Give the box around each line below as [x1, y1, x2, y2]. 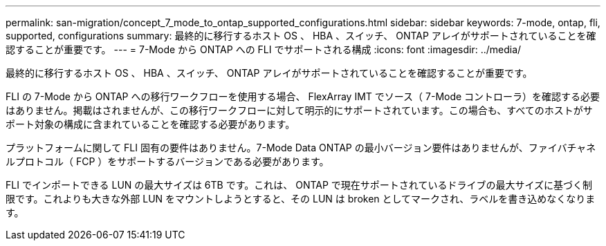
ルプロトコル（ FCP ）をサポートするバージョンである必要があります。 [6, 155, 329, 167]
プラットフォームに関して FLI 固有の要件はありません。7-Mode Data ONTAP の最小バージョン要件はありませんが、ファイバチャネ [6, 142, 596, 153]
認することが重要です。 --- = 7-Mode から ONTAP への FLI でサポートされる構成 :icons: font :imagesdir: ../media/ [6, 44, 522, 55]
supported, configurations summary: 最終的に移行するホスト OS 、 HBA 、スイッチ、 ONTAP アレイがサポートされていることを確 [6, 30, 596, 41]
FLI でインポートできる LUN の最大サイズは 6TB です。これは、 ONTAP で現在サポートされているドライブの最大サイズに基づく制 [6, 179, 593, 191]
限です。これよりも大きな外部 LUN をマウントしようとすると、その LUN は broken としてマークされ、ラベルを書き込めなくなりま [6, 193, 596, 205]
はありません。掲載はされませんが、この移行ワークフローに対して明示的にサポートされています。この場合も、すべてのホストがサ [6, 104, 593, 116]
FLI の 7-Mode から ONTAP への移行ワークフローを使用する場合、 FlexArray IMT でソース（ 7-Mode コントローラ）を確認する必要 [6, 91, 600, 102]
